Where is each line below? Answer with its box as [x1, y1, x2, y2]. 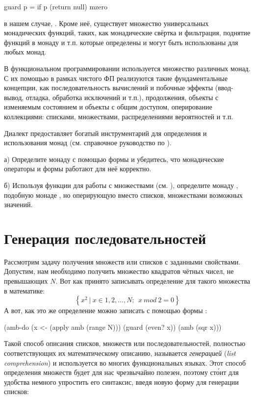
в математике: [4, 285, 45, 295]
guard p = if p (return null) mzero [4, 1, 107, 11]
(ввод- [215, 82, 233, 93]
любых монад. [4, 47, 47, 57]
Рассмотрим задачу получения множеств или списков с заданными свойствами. [4, 256, 241, 266]
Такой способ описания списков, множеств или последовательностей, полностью [4, 338, 246, 348]
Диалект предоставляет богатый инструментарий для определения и [4, 128, 207, 138]
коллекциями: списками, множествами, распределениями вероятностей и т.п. [4, 111, 233, 121]
